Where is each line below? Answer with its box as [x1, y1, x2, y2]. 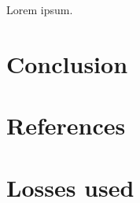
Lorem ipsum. [6, 2, 73, 17]
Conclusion [6, 47, 128, 79]
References [6, 109, 126, 142]
